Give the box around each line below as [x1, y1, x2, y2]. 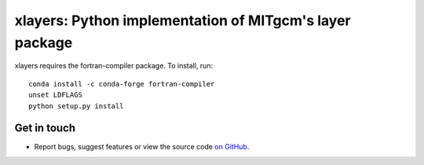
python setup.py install [28, 101, 124, 110]
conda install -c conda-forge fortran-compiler [28, 79, 215, 88]
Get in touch [14, 122, 76, 135]
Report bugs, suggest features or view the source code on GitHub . [34, 142, 250, 152]
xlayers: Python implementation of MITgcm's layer [14, 12, 351, 29]
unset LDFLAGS [28, 90, 82, 100]
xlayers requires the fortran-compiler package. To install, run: [14, 61, 214, 71]
